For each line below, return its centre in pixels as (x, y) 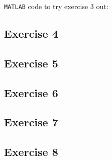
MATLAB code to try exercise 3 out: (56, 6)
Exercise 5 (31, 63)
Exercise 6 (31, 92)
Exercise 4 (31, 33)
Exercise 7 (31, 122)
